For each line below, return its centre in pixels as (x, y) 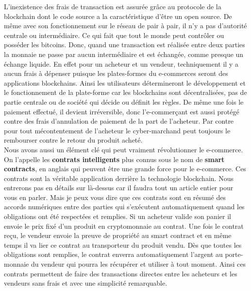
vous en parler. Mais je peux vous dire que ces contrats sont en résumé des (115, 197)
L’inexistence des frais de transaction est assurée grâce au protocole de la (113, 6)
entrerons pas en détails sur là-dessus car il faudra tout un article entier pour (119, 188)
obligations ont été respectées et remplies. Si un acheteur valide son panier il (117, 216)
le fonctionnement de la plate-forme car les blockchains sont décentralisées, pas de (125, 92)
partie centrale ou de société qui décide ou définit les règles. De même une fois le (124, 101)
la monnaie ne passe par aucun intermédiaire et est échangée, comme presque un (124, 54)
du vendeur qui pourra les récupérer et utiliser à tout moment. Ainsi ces (138, 264)
